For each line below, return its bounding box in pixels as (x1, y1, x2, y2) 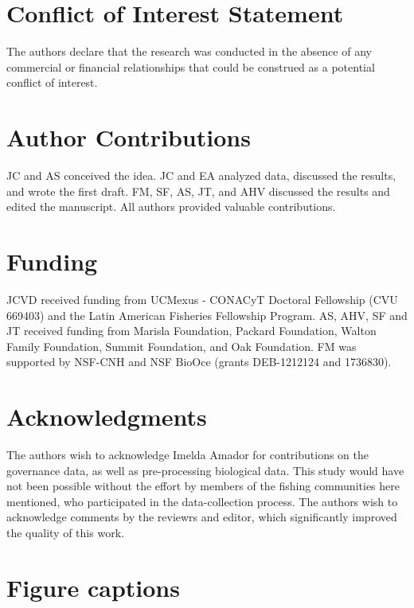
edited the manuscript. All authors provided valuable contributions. (6, 198, 336, 215)
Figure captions (6, 571, 180, 603)
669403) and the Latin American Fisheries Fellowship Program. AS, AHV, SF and (6, 306, 408, 323)
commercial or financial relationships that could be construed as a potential (6, 58, 375, 75)
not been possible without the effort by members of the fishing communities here (6, 477, 400, 494)
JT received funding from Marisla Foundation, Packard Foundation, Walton (6, 322, 377, 339)
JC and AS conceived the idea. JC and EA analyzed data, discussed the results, (6, 167, 396, 184)
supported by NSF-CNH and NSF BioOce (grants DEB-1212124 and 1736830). (6, 353, 392, 370)
